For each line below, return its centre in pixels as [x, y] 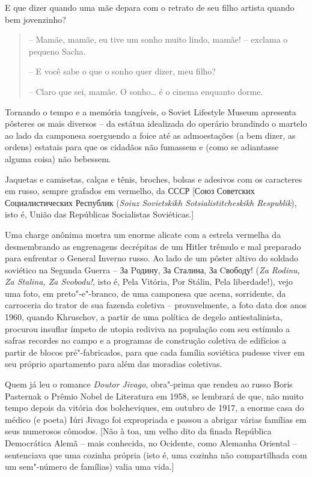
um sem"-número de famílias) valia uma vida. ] [90, 466]
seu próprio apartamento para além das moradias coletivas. [114, 364]
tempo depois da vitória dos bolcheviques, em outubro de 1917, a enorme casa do [154, 408]
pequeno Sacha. [57, 51]
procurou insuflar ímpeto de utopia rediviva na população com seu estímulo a [148, 328]
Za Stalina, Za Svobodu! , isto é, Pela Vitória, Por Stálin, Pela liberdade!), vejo [149, 281]
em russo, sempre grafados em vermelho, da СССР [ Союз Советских [130, 191]
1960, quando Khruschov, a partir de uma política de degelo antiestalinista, [144, 317]
